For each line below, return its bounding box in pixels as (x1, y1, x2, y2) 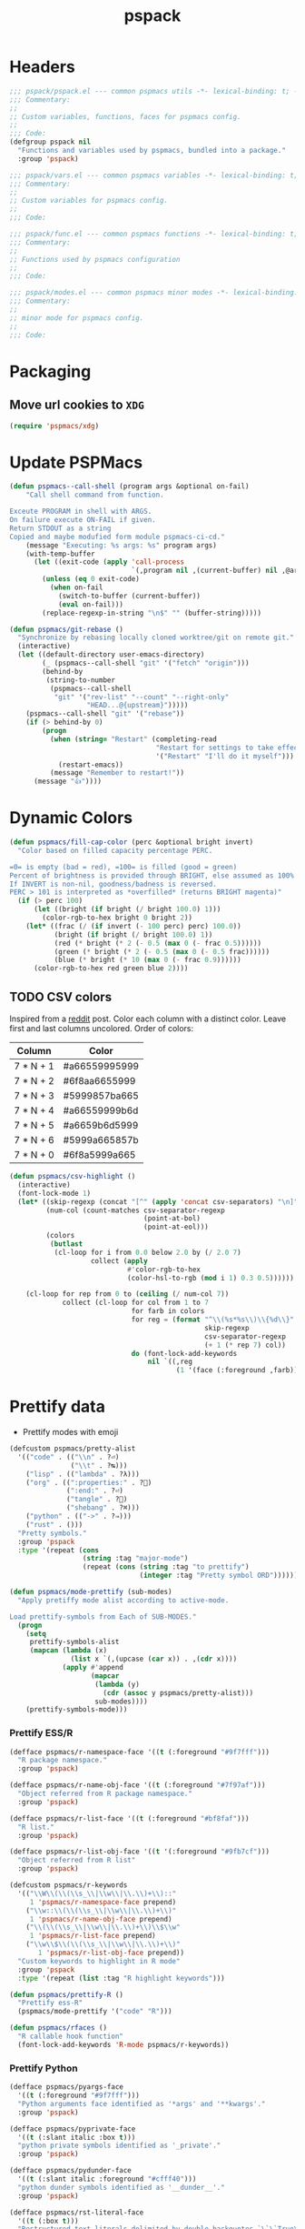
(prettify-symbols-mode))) (25, 1705, 128, 1714)
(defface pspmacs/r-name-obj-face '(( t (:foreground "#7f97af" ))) (9, 1781, 266, 1790)
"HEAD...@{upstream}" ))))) (86, 701, 189, 710)
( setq (25, 1629, 47, 1638)
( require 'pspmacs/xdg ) (9, 421, 100, 430)
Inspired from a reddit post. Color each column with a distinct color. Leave (9, 1013, 287, 1024)
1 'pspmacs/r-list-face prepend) (29, 1932, 156, 1941)
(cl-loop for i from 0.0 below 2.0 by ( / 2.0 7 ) (54, 1248, 242, 1257)
